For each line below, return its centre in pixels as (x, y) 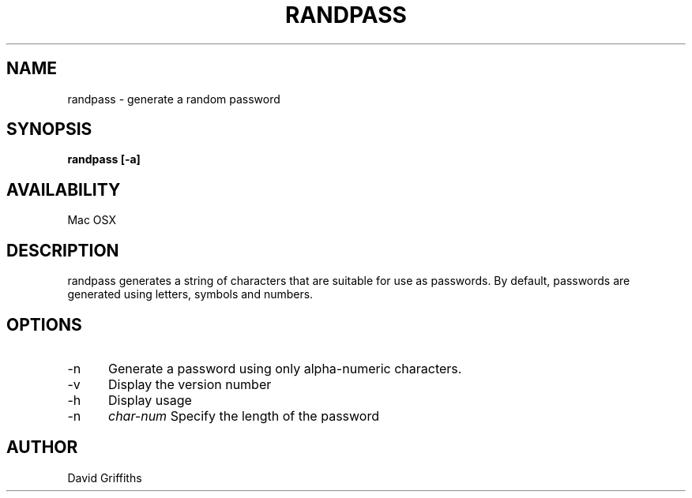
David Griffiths (105, 477)
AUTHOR (42, 447)
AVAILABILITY (64, 189)
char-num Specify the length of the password (243, 416)
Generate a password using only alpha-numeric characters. (285, 368)
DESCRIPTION (63, 250)
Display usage (150, 400)
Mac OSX (92, 220)
